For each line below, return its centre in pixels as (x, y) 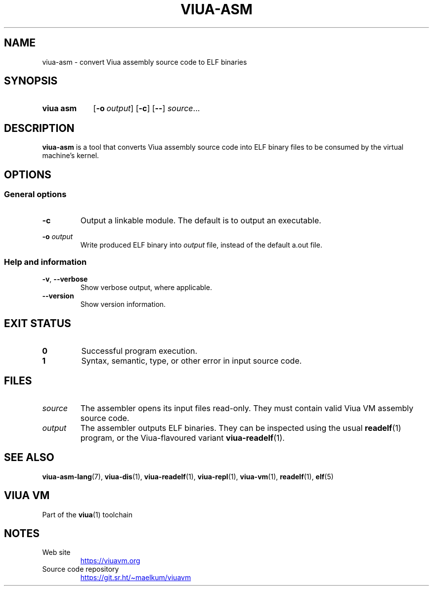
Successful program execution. (139, 351)
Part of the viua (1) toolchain (87, 514)
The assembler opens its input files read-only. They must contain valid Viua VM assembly (247, 408)
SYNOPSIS (31, 81)
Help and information (45, 262)
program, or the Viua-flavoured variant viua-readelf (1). (182, 438)
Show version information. (123, 304)
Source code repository (81, 569)
